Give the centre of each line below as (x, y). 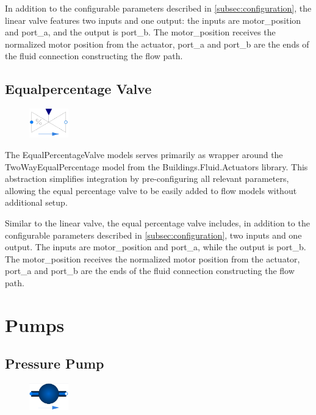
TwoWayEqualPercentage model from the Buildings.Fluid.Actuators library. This (156, 166)
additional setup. (36, 202)
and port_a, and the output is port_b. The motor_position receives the (140, 32)
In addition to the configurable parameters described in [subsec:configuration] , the (158, 8)
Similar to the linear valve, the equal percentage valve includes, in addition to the (157, 222)
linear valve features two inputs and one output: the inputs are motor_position (153, 20)
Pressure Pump (55, 363)
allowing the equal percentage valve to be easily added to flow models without (151, 190)
